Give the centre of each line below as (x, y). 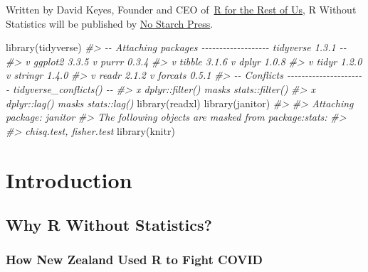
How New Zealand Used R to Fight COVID (135, 260)
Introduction (69, 179)
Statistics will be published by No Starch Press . (110, 23)
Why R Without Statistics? (109, 225)
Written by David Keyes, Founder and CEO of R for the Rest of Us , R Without (181, 9)
